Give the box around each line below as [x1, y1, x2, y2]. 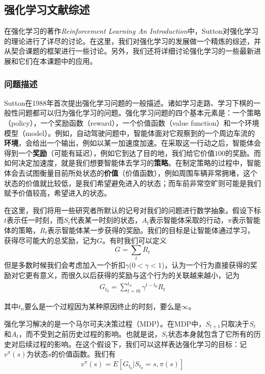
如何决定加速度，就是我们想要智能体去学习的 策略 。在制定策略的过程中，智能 [4, 157, 261, 168]
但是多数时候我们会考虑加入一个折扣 [4, 260, 125, 270]
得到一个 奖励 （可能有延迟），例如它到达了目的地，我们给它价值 [4, 147, 215, 158]
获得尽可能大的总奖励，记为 [4, 235, 97, 245]
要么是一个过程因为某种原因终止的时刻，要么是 [24, 300, 181, 311]
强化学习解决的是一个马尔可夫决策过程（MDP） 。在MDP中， [4, 318, 206, 329]
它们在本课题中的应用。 [18, 55, 97, 66]
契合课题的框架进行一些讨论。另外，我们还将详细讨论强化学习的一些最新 [11, 45, 254, 56]
